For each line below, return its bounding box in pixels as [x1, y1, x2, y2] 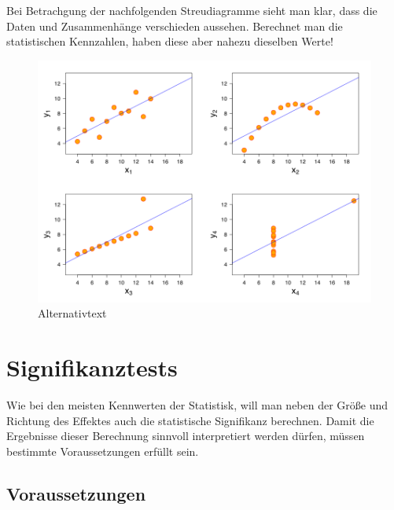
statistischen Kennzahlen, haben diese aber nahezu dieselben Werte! [6, 33, 333, 50]
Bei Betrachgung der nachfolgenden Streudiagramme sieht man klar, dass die [6, 2, 377, 18]
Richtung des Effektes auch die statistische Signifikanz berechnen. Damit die [6, 412, 374, 428]
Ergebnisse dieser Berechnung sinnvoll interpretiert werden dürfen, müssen [6, 427, 365, 444]
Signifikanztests [6, 351, 178, 383]
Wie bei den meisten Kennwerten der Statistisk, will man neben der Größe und [6, 397, 388, 413]
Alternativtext [38, 305, 107, 321]
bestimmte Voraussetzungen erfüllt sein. [6, 442, 199, 459]
